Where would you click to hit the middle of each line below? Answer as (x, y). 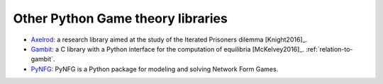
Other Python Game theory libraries (121, 18)
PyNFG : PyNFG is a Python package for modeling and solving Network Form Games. (155, 69)
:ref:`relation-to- (329, 49)
